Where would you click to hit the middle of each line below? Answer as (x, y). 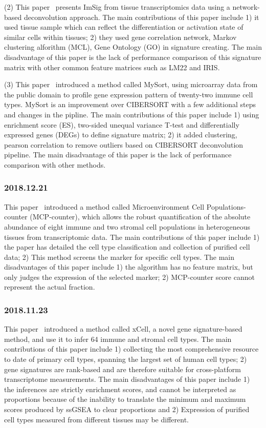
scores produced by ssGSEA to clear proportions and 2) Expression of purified (127, 409)
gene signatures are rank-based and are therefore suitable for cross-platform (123, 369)
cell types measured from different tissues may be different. (96, 419)
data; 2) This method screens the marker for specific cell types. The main (119, 257)
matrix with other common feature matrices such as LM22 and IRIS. (112, 67)
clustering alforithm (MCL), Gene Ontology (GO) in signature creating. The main (133, 47)
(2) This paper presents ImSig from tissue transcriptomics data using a (117, 7)
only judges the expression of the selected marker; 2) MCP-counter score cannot (129, 277)
